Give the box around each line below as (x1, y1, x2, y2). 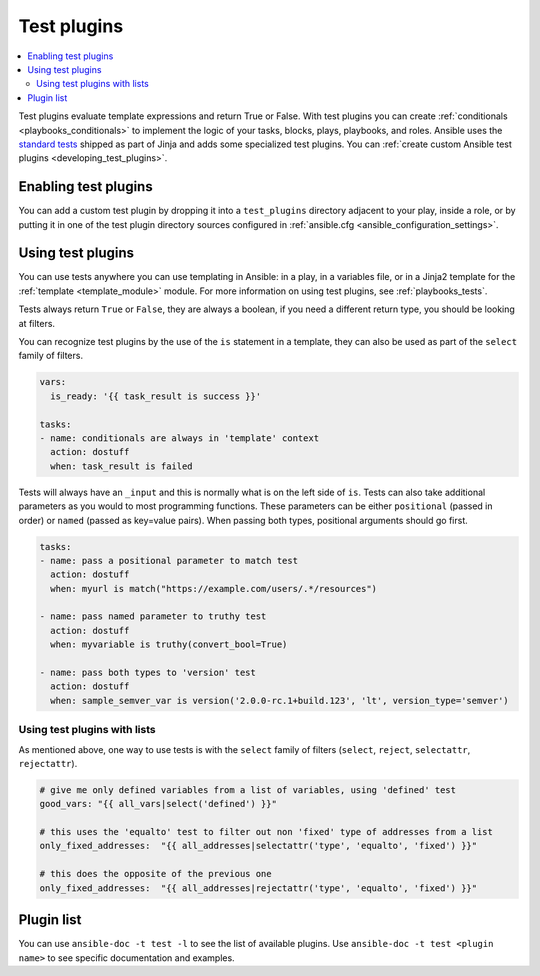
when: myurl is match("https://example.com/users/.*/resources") (50, 583, 378, 594)
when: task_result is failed (50, 460, 194, 472)
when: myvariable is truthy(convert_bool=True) (50, 639, 288, 650)
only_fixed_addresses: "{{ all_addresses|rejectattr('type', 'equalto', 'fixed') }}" (39, 882, 478, 894)
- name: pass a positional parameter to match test (39, 555, 299, 566)
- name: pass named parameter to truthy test (39, 611, 267, 622)
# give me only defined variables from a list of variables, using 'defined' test (39, 784, 457, 795)
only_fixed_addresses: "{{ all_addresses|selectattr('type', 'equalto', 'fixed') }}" (39, 840, 478, 852)
